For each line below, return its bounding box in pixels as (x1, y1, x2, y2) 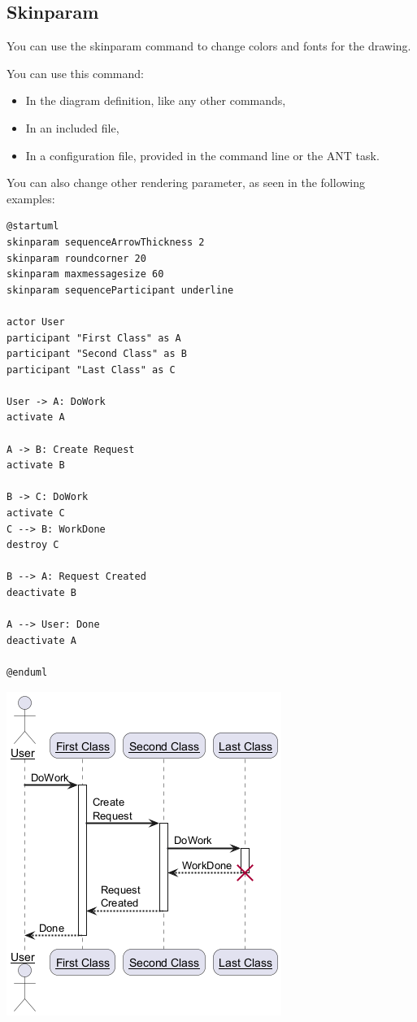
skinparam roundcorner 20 (7, 252, 146, 264)
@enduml (7, 666, 48, 678)
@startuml (7, 220, 59, 233)
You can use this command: (7, 64, 144, 81)
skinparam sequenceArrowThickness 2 (7, 236, 205, 248)
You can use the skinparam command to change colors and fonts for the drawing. (7, 37, 411, 54)
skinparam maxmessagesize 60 (7, 268, 164, 281)
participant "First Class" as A (7, 332, 181, 344)
